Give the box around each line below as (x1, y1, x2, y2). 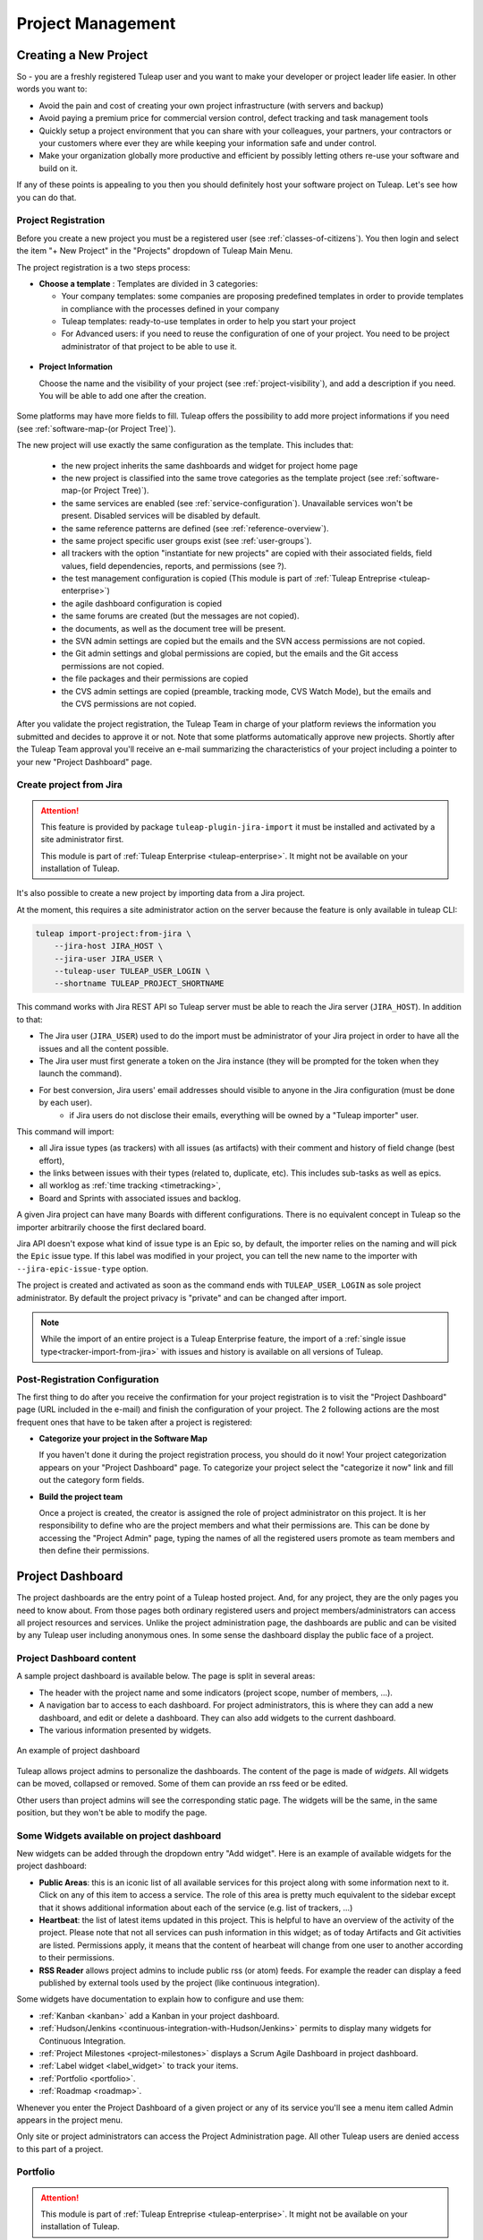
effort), (38, 1155, 65, 1166)
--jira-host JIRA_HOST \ (54, 941, 164, 952)
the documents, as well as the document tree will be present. (61, 623, 286, 633)
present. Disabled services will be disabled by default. (61, 511, 261, 521)
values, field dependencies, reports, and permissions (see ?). (61, 560, 287, 571)
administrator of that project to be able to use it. (61, 340, 237, 351)
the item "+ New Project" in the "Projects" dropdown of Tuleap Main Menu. (16, 246, 293, 256)
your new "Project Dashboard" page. (16, 756, 153, 767)
